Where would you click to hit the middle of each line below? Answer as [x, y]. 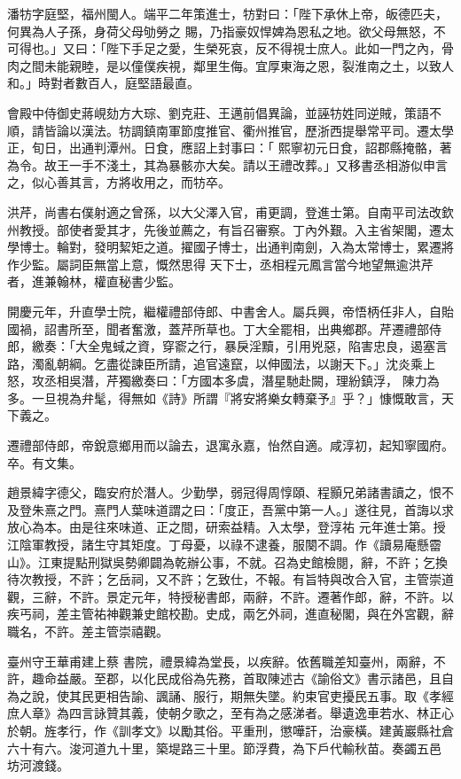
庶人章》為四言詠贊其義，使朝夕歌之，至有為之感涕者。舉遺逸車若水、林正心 [230, 713]
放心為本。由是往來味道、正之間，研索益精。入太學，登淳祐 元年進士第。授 [227, 527]
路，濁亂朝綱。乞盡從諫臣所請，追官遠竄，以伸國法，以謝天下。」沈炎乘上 [221, 363]
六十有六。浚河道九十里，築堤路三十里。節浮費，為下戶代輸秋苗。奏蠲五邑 [224, 748]
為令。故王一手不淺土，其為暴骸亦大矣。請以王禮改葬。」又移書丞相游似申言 [227, 164]
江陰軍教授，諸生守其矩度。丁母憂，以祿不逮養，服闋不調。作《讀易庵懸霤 [224, 545]
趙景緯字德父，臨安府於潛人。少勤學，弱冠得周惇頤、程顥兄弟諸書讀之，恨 [224, 492]
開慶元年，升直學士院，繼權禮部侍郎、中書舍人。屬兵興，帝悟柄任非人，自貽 [230, 311]
